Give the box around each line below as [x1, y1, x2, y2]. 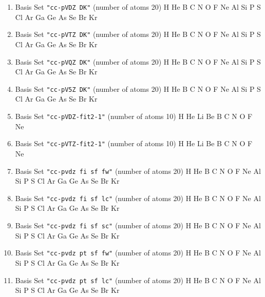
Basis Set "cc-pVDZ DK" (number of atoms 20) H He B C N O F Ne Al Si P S [15, 2, 261, 12]
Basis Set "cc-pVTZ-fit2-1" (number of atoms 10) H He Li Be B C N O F [15, 138, 253, 149]
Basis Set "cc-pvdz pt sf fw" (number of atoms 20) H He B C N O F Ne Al [15, 247, 261, 258]
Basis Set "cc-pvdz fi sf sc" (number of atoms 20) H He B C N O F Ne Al [15, 220, 261, 230]
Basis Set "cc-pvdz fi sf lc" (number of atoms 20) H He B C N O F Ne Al [15, 192, 261, 203]
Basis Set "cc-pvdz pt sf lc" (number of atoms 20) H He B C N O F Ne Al [15, 274, 261, 285]
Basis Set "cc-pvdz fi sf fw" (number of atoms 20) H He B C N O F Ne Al [15, 165, 261, 176]
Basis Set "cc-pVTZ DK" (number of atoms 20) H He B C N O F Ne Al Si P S [15, 29, 261, 39]
